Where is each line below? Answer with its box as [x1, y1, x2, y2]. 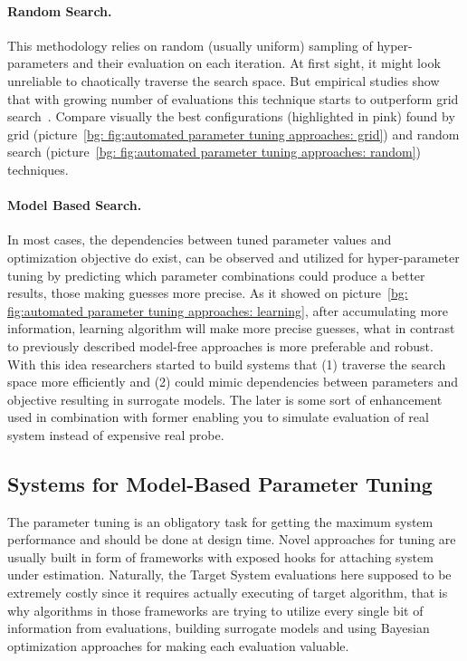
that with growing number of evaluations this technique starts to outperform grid [7, 89, 459, 108]
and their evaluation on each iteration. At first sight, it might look [72, 53, 441, 72]
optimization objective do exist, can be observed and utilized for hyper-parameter [7, 247, 460, 266]
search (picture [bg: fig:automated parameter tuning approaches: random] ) [7, 142, 421, 161]
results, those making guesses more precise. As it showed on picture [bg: [7, 283, 408, 302]
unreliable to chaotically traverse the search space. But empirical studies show [7, 71, 440, 90]
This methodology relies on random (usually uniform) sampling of [7, 35, 373, 54]
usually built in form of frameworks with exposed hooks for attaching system [7, 547, 434, 566]
